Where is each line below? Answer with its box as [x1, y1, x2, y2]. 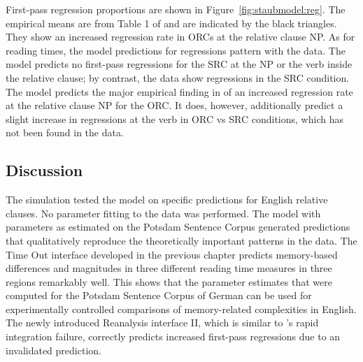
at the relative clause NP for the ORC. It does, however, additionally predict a [6, 98, 343, 113]
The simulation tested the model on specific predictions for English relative [6, 192, 328, 207]
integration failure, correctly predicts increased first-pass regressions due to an [6, 329, 341, 344]
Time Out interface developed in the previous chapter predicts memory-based [6, 247, 338, 261]
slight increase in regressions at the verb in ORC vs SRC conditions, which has [6, 111, 343, 126]
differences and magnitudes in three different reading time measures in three [6, 261, 332, 275]
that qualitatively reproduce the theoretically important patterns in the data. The [6, 233, 357, 247]
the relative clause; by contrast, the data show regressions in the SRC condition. [6, 70, 350, 85]
